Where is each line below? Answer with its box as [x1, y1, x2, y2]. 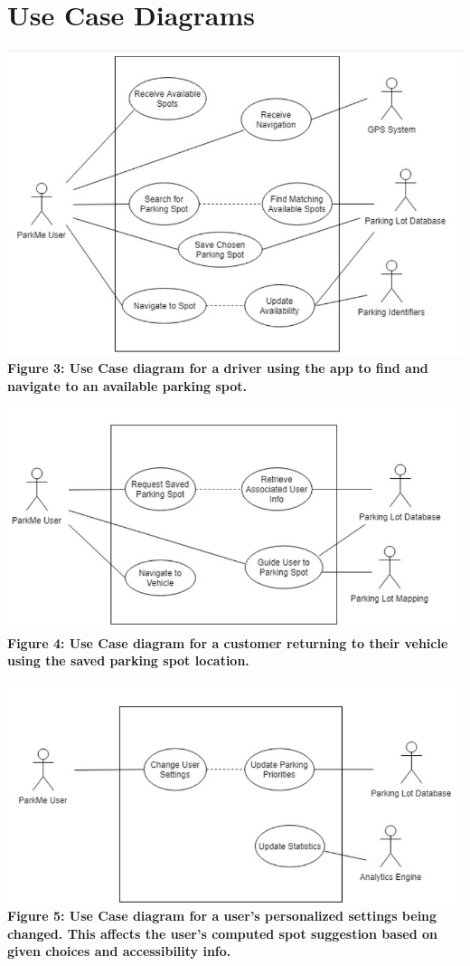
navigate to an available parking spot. [7, 376, 247, 395]
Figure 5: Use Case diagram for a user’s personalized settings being [7, 906, 437, 925]
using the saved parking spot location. [7, 651, 249, 670]
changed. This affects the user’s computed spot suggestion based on [7, 923, 438, 942]
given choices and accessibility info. [7, 942, 231, 961]
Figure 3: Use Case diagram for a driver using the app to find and [7, 359, 428, 378]
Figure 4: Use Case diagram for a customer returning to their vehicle [7, 633, 448, 652]
